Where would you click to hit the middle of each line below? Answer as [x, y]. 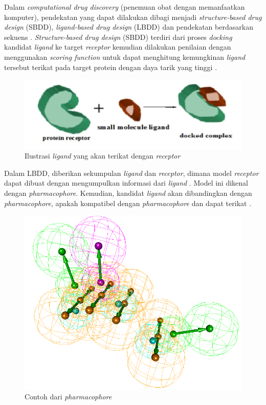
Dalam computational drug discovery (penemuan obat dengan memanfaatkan [125, 7]
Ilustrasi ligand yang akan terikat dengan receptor [103, 156]
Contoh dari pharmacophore [68, 397]
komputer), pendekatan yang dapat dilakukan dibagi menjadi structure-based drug [133, 17]
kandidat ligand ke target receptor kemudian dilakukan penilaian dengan [118, 47]
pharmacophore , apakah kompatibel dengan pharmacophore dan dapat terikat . [128, 203]
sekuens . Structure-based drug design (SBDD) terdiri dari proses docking [118, 37]
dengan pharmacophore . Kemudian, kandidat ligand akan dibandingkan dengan [128, 193]
